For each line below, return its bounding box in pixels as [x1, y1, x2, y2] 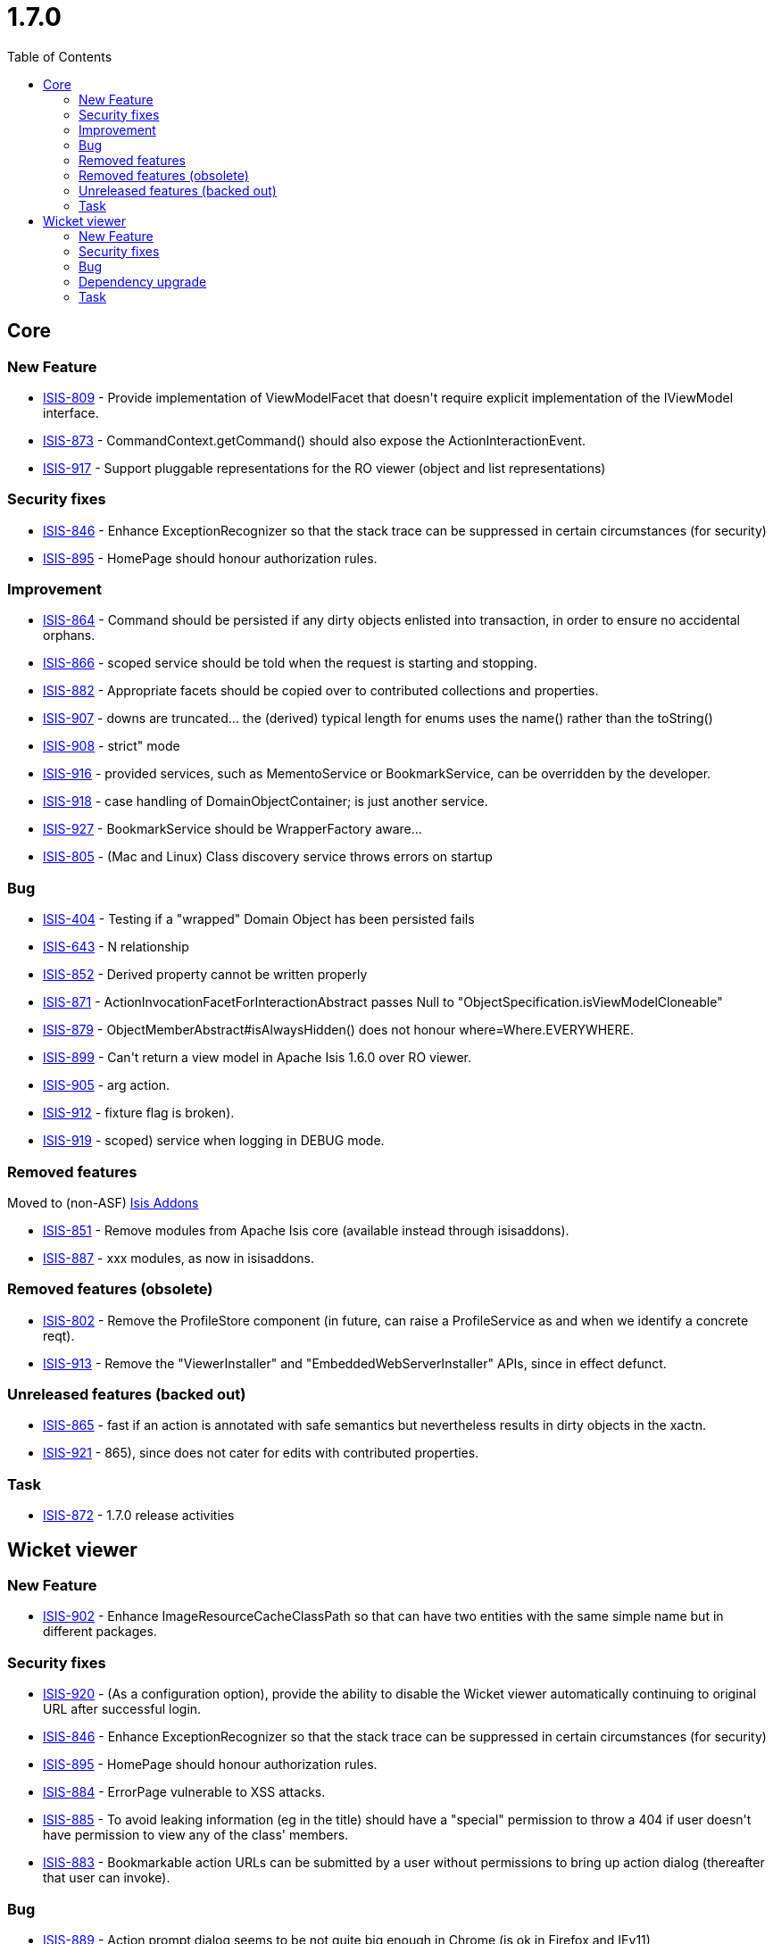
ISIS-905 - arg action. [43, 1077, 170, 1093]
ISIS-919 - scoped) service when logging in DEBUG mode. [43, 1133, 385, 1149]
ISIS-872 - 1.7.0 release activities [43, 1508, 235, 1524]
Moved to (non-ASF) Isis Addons [7, 1194, 199, 1210]
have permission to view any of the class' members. [43, 1827, 349, 1843]
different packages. [43, 1624, 157, 1640]
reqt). [43, 1327, 75, 1343]
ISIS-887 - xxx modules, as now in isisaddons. [43, 1250, 315, 1266]
